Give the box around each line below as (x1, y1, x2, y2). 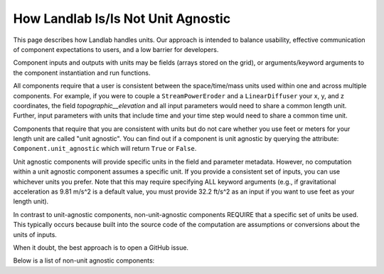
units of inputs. (13, 230, 57, 238)
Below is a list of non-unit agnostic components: (13, 256, 155, 265)
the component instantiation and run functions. (13, 68, 151, 77)
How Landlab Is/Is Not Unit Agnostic (13, 11, 231, 26)
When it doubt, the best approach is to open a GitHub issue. (13, 243, 188, 252)
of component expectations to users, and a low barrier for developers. (13, 45, 219, 53)
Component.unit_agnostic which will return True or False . (13, 144, 197, 153)
